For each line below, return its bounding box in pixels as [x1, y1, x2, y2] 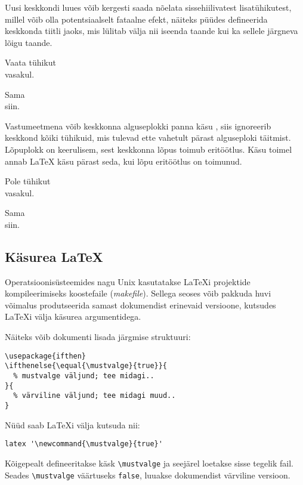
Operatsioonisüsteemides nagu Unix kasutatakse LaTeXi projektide [5, 275, 251, 288]
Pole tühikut [5, 175, 51, 187]
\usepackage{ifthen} [5, 351, 86, 360]
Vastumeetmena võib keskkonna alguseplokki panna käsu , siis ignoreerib [5, 119, 271, 132]
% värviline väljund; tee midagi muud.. [13, 391, 176, 400]
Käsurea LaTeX [5, 247, 103, 265]
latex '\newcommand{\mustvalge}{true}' [5, 440, 163, 449]
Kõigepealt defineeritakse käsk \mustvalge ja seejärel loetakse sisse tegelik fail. [5, 456, 293, 469]
